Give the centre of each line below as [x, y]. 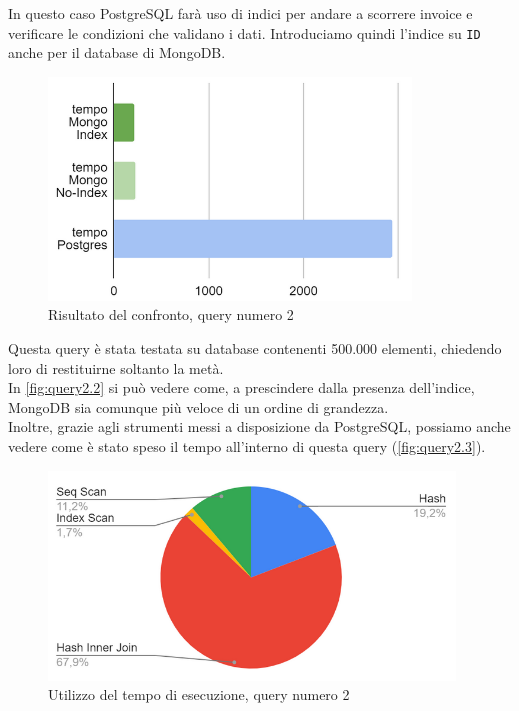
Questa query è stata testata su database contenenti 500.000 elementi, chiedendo [255, 348]
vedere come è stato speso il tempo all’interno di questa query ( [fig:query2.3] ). [247, 446]
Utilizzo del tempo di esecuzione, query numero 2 [199, 694]
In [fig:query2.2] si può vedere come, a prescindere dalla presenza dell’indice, [241, 387]
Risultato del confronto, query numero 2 [171, 314]
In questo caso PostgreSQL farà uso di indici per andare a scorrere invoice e [240, 13]
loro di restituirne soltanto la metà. [116, 367]
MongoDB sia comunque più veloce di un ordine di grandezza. [198, 406]
